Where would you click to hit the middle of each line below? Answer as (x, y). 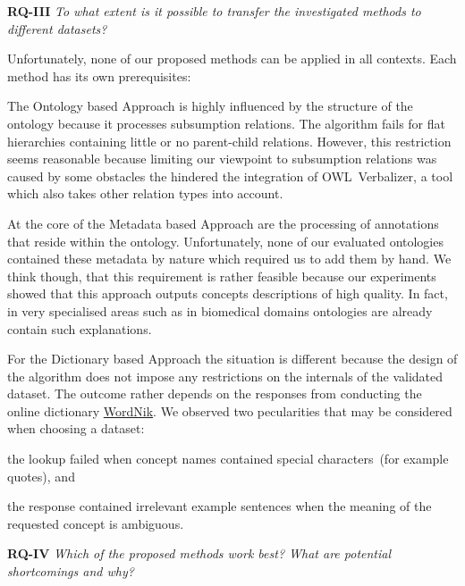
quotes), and (41, 476)
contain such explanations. (80, 328)
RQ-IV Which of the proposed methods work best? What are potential (199, 553)
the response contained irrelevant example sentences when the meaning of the (220, 506)
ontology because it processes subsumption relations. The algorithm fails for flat (226, 123)
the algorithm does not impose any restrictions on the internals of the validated (225, 376)
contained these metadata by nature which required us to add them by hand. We (229, 259)
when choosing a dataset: (76, 428)
